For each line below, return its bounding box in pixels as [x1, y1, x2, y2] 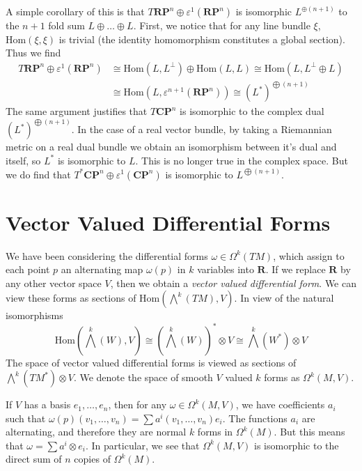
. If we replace [265, 262, 326, 277]
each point [6, 262, 50, 277]
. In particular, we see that [86, 438, 200, 452]
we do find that [6, 167, 71, 181]
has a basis [24, 397, 71, 412]
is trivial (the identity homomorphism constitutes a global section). [58, 31, 345, 46]
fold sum [48, 18, 85, 32]
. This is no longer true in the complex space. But [135, 153, 348, 167]
